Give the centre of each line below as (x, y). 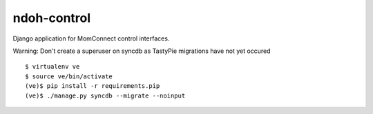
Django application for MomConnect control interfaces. (91, 38)
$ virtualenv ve (52, 67)
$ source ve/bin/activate (69, 76)
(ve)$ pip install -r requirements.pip (93, 86)
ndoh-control (52, 18)
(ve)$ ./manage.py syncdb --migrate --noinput (105, 95)
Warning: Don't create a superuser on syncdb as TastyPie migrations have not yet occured (142, 51)
